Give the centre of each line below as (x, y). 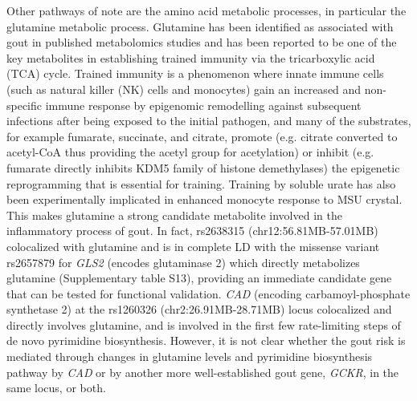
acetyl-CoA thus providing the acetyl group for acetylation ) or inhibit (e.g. (190, 152)
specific (25, 105)
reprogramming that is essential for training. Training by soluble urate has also (201, 183)
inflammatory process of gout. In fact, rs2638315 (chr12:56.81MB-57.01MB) (192, 231)
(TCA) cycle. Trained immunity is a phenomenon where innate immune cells (195, 73)
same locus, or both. (56, 388)
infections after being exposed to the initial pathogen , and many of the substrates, (209, 121)
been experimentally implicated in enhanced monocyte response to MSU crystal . (204, 199)
